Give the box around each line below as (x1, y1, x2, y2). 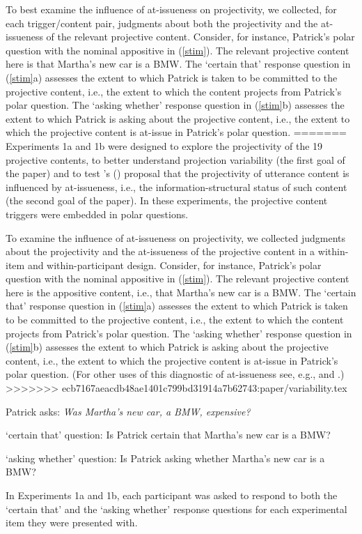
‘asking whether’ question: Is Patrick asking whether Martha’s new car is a (6, 450, 325, 465)
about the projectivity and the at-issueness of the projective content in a (6, 244, 315, 259)
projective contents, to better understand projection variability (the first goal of (6, 152, 345, 167)
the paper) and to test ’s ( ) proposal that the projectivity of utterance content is (6, 166, 349, 181)
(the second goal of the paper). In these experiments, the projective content (6, 193, 328, 208)
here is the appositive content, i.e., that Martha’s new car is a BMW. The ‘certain (6, 284, 356, 299)
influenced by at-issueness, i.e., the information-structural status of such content (6, 179, 347, 194)
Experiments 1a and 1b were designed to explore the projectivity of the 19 (6, 138, 323, 153)
